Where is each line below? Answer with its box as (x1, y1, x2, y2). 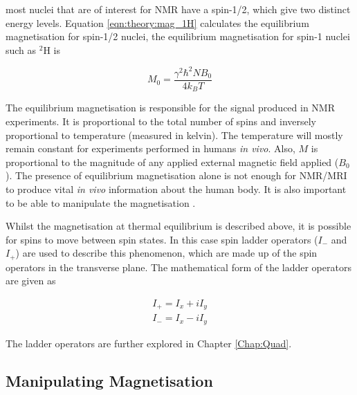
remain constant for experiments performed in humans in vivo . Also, (6, 141, 295, 156)
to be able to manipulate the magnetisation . (6, 195, 196, 210)
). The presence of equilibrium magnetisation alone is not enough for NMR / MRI (6, 168, 347, 183)
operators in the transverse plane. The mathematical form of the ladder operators (6, 259, 351, 274)
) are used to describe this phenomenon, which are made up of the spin (15, 246, 318, 260)
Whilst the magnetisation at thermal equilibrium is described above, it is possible (6, 219, 351, 233)
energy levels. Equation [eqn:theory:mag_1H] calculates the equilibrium (6, 15, 309, 30)
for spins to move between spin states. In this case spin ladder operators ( (6, 232, 318, 246)
